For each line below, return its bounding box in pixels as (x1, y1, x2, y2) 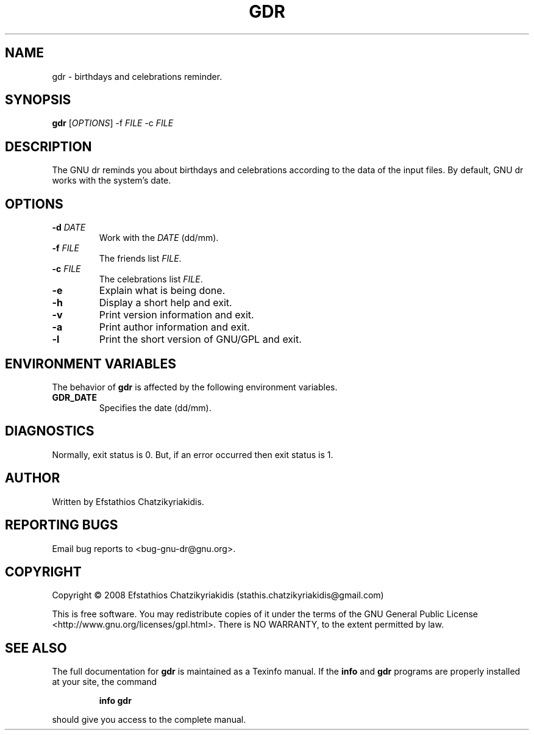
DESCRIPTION (5, 138, 92, 154)
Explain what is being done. (99, 284, 226, 297)
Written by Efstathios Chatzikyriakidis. (52, 496, 204, 507)
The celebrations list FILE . (99, 274, 203, 285)
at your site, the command (52, 676, 157, 687)
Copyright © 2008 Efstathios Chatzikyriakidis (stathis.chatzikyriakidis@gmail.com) (52, 590, 384, 601)
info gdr (99, 695, 132, 706)
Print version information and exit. (99, 309, 254, 321)
